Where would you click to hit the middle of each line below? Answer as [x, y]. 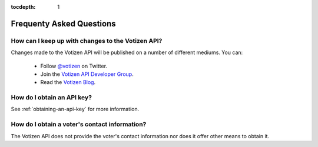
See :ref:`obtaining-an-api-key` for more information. [75, 109]
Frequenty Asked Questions [63, 24]
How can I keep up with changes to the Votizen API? [87, 41]
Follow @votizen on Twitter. [74, 66]
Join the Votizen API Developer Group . [87, 74]
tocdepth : [23, 7]
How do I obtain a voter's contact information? [79, 125]
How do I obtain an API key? [52, 98]
